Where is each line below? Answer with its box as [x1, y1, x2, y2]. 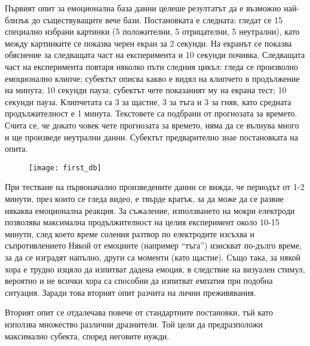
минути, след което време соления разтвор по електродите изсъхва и [5, 227, 254, 240]
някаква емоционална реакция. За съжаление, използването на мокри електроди [5, 204, 295, 216]
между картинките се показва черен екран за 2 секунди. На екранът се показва [5, 36, 292, 49]
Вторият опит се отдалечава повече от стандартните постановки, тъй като [5, 306, 273, 319]
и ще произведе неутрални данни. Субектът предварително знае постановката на [5, 130, 298, 143]
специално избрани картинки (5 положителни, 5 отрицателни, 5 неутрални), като [5, 25, 300, 38]
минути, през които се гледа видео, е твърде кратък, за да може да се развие [5, 192, 284, 204]
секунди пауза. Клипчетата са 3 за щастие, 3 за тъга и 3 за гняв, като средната [5, 95, 291, 108]
